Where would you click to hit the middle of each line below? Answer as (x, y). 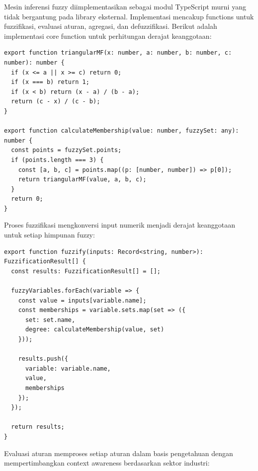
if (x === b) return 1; (50, 82)
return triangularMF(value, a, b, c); (82, 180)
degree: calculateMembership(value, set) (95, 330)
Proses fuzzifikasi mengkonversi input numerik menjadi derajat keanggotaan (120, 225)
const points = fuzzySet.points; (66, 150)
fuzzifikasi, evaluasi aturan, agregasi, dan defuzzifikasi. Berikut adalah (111, 26)
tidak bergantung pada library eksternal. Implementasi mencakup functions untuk (129, 16)
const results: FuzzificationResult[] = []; (86, 271)
